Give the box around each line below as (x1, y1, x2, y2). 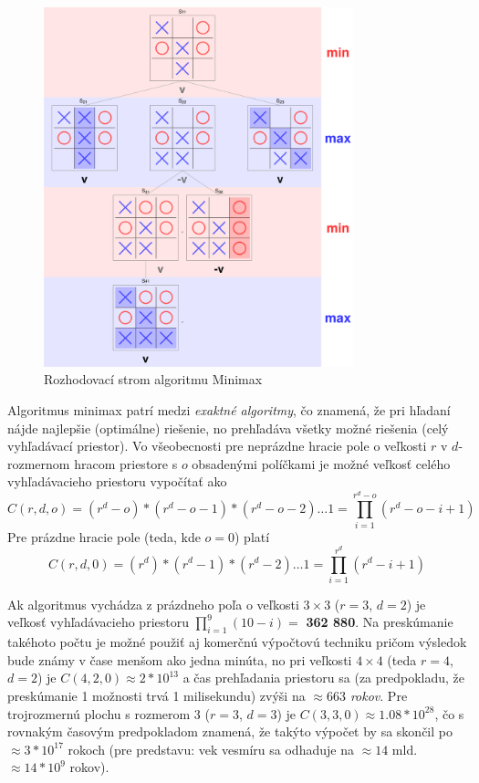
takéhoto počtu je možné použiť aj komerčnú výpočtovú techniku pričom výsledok (7, 632, 467, 652)
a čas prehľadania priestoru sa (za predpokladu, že (182, 668, 465, 687)
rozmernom (7, 454, 70, 473)
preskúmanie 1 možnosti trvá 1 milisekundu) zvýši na (7, 686, 306, 705)
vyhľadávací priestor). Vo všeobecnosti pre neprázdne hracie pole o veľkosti (7, 436, 427, 455)
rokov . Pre (349, 686, 408, 705)
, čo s (434, 704, 464, 723)
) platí (234, 527, 270, 546)
